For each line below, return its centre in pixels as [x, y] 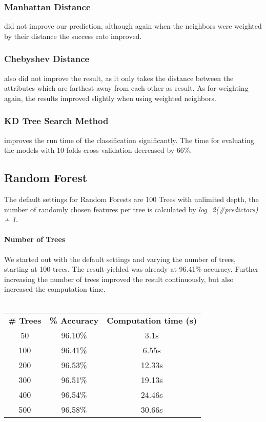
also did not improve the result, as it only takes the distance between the [119, 78]
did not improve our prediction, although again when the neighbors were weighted [133, 26]
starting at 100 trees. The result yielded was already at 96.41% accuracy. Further [131, 269]
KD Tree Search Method [56, 121]
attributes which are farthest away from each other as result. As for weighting [126, 88]
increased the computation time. [55, 289]
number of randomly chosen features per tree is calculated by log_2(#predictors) [131, 209]
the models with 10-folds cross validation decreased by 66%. [98, 150]
